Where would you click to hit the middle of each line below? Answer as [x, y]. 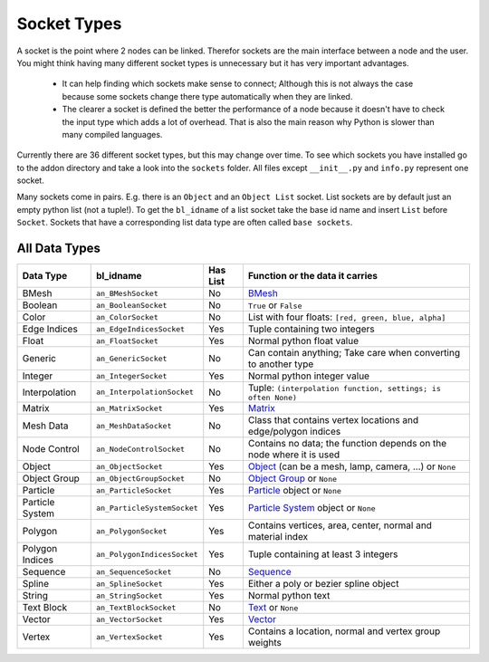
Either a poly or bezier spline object [323, 584]
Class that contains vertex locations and [333, 420]
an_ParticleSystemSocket [147, 508]
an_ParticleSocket [134, 490]
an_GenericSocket [131, 358]
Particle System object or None [312, 508]
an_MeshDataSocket [134, 426]
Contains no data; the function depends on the [347, 444]
